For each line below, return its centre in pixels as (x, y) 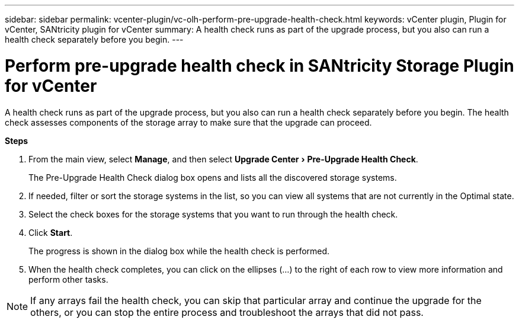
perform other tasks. (68, 279)
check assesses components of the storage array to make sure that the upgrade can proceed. (188, 122)
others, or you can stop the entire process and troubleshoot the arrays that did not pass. (227, 312)
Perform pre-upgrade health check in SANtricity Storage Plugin (259, 65)
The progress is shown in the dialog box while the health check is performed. (179, 251)
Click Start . (51, 232)
